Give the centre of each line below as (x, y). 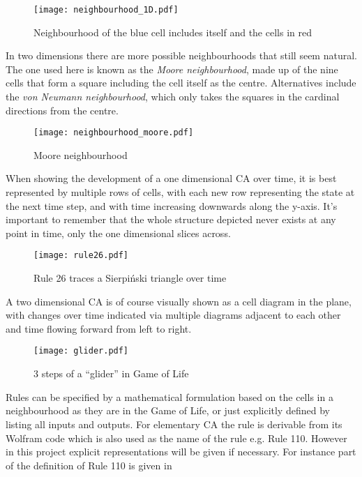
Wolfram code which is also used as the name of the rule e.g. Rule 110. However (176, 438)
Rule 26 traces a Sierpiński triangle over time (130, 278)
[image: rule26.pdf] (81, 256)
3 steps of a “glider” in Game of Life (111, 373)
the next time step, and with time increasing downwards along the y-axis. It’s (172, 205)
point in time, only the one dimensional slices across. (118, 233)
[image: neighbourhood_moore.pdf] (114, 133)
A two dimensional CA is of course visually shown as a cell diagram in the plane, (179, 301)
